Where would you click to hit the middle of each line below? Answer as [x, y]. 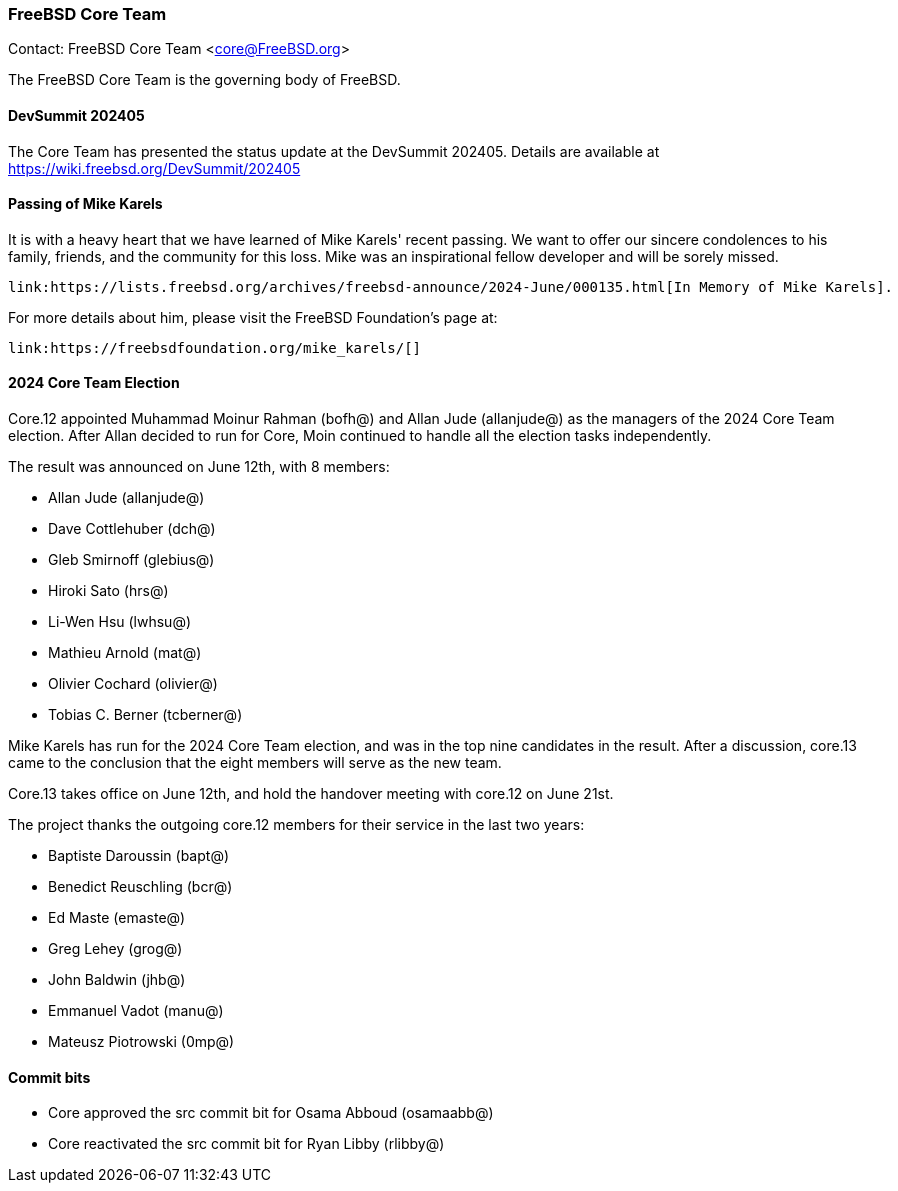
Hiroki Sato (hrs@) [108, 591]
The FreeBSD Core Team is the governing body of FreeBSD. [204, 80]
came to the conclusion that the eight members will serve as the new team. [255, 763]
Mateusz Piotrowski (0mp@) [141, 1042]
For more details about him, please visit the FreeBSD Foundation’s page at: [253, 317]
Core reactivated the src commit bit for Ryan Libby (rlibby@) [246, 1144]
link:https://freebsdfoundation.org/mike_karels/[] [215, 347]
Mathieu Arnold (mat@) [125, 653]
